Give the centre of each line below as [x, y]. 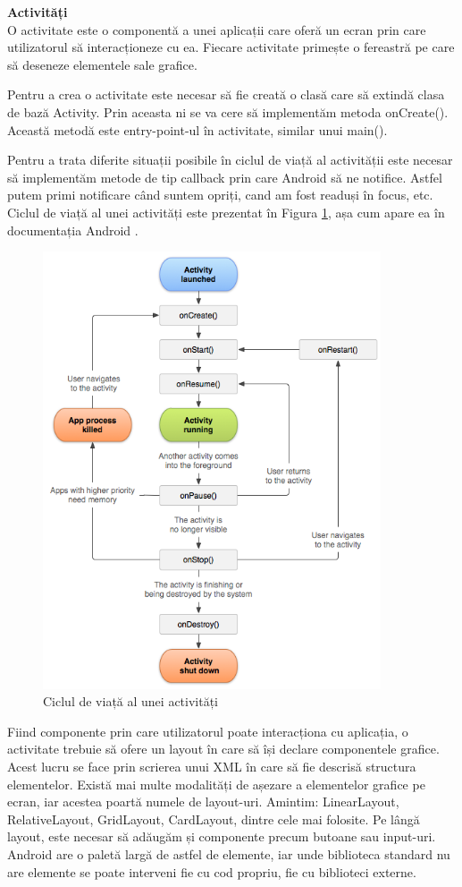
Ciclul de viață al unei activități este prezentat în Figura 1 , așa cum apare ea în [226, 212]
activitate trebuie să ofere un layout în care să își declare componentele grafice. [223, 749]
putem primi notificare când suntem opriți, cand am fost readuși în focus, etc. [220, 195]
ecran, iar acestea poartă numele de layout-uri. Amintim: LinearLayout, [203, 802]
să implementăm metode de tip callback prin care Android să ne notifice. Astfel [225, 177]
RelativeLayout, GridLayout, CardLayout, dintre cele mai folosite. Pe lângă [214, 819]
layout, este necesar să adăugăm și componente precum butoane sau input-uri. [222, 836]
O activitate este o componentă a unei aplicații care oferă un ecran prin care [217, 29]
